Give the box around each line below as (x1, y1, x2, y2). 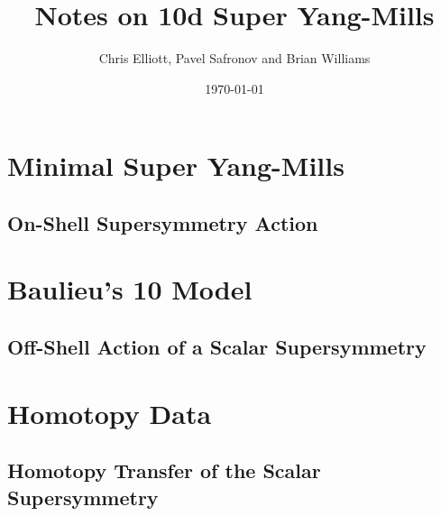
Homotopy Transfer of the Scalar (7, 456, 321, 484)
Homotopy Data (7, 394, 212, 431)
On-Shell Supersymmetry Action (7, 208, 318, 236)
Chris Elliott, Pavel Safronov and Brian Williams (98, 49, 371, 68)
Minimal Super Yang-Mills (7, 147, 345, 184)
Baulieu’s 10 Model (7, 271, 253, 308)
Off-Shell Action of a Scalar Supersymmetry (7, 333, 427, 361)
